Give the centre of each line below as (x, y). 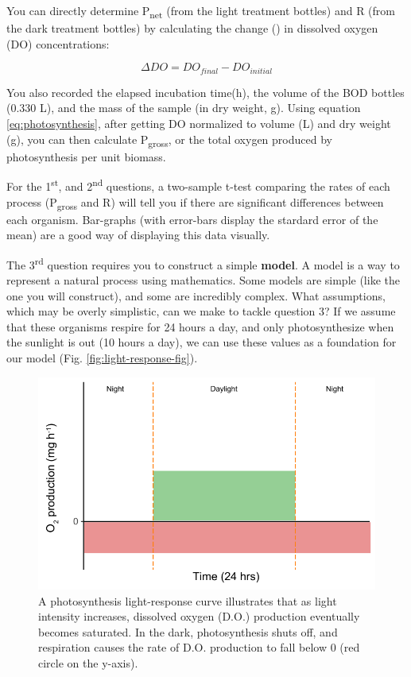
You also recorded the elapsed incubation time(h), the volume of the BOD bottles (205, 92)
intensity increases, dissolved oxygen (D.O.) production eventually (199, 616)
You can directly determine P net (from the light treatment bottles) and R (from (201, 12)
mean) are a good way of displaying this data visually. (138, 235)
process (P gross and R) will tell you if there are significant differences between (195, 203)
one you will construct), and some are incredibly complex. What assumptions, (196, 295)
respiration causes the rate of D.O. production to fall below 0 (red (199, 647)
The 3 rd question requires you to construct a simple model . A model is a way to (203, 263)
